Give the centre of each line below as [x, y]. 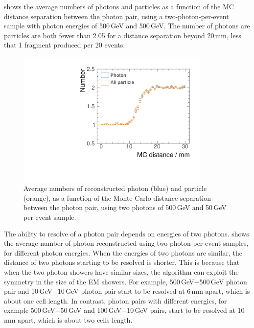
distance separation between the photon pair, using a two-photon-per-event [116, 16]
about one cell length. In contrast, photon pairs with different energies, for [115, 300]
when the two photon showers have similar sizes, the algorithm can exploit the [121, 272]
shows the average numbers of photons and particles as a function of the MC [119, 6]
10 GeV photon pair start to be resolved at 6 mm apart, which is [154, 291]
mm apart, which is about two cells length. [68, 319]
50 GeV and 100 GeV [91, 310]
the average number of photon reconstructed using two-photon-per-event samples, [126, 243]
